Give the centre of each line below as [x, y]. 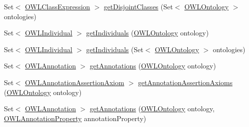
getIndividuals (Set [115, 49]
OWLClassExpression [57, 6]
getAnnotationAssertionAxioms [185, 82]
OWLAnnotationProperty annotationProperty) [75, 118]
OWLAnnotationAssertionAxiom [74, 82]
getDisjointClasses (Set [138, 6]
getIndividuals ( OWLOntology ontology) [147, 33]
